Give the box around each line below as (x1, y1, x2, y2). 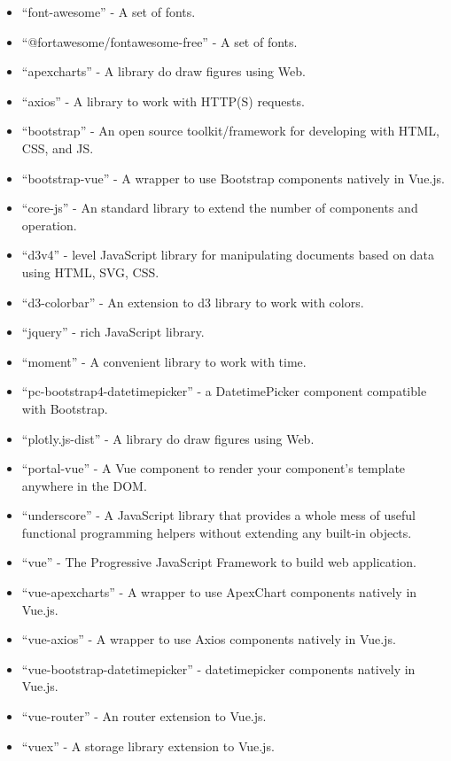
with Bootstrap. (21, 399, 108, 417)
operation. (21, 215, 77, 234)
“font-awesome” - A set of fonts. (21, 3, 196, 20)
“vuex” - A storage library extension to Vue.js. (21, 736, 275, 755)
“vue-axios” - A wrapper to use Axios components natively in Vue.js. (21, 630, 396, 648)
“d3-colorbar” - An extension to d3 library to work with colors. (21, 292, 364, 311)
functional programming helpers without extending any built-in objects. (21, 523, 412, 541)
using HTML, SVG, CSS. (21, 262, 159, 281)
